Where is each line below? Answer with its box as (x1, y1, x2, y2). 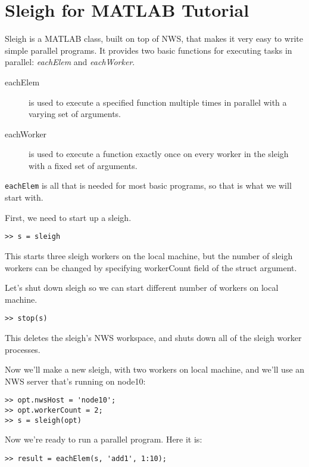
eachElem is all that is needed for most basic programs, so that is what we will (5, 179, 292, 192)
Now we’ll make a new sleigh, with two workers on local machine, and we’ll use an (5, 363, 305, 376)
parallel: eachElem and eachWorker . (5, 56, 135, 68)
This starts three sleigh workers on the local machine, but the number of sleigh (5, 249, 293, 262)
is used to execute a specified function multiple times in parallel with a (29, 96, 287, 108)
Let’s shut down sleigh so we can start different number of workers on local (5, 281, 279, 294)
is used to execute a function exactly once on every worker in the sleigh (29, 148, 289, 160)
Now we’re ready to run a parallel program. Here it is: (5, 433, 202, 446)
